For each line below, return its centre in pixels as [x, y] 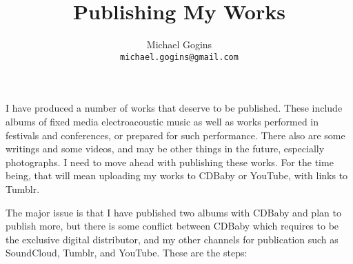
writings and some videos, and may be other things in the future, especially [165, 149]
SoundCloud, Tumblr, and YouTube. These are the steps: [127, 253]
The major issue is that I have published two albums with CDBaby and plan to [173, 212]
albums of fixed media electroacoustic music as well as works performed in [162, 121]
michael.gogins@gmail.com [179, 57]
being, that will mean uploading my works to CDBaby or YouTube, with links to [177, 175]
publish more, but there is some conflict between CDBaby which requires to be [172, 226]
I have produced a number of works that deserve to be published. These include [174, 108]
